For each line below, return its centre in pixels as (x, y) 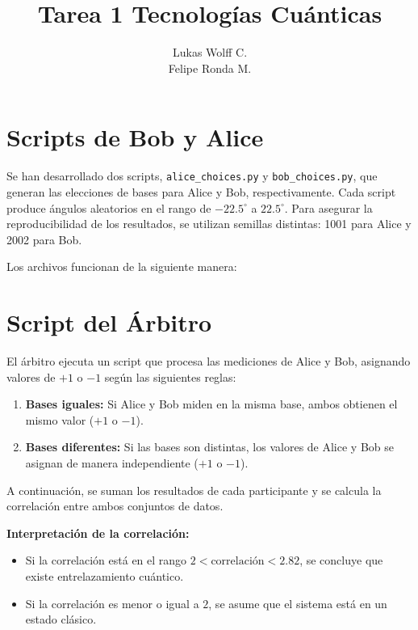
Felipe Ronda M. (210, 68)
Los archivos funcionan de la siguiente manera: (122, 266)
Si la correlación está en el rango (106, 560)
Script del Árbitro (109, 322)
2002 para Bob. (44, 239)
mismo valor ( (60, 419)
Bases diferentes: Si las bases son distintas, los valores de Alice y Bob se (210, 447)
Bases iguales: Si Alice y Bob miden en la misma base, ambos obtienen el (211, 404)
